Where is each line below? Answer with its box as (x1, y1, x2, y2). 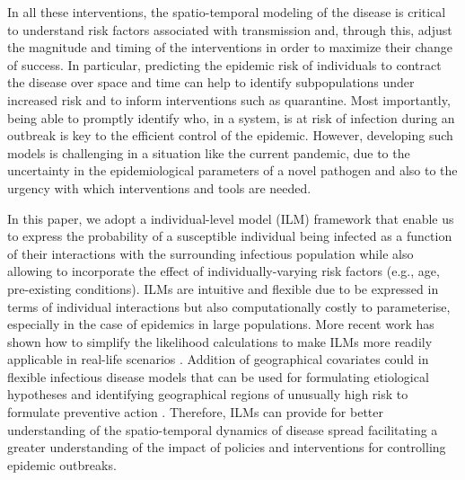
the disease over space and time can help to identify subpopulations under (7, 73, 415, 92)
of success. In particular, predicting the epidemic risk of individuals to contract (7, 55, 442, 74)
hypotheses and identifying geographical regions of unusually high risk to (7, 385, 408, 404)
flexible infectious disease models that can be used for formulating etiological (7, 367, 429, 386)
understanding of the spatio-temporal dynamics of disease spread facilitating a (7, 420, 438, 439)
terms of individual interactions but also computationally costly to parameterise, (7, 297, 451, 316)
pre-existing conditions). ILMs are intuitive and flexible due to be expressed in (7, 279, 439, 298)
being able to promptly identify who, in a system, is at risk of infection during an (7, 108, 455, 127)
